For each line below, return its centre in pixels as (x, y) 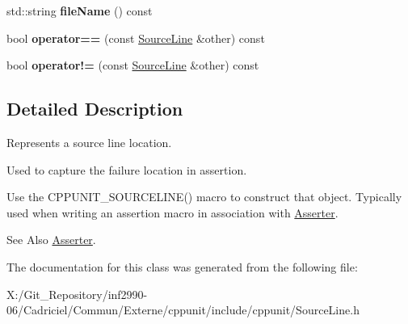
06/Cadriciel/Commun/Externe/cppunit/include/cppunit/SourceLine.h (183, 310)
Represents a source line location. (89, 142)
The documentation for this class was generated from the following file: (182, 266)
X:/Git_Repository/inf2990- (77, 294)
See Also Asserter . (51, 240)
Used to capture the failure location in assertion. (127, 169)
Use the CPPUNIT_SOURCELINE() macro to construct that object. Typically (204, 197)
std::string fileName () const (80, 11)
